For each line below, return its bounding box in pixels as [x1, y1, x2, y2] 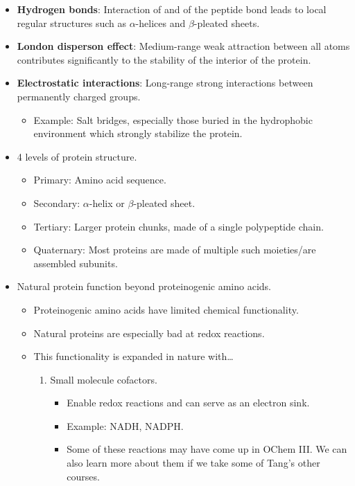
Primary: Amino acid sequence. [33, 172, 166, 187]
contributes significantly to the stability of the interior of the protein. [17, 52, 311, 66]
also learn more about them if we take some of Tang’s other [67, 456, 320, 470]
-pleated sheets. [193, 15, 260, 30]
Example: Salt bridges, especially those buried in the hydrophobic [33, 112, 313, 127]
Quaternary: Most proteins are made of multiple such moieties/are [33, 242, 316, 257]
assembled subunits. [33, 255, 118, 270]
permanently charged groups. [17, 89, 141, 103]
